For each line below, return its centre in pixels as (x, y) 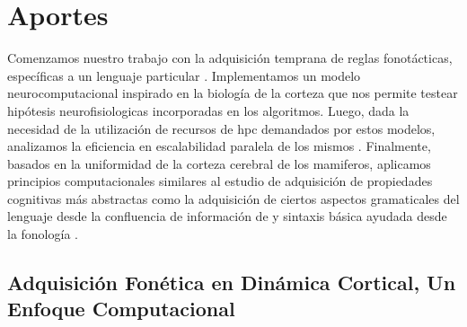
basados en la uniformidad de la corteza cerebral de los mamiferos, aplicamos (219, 163)
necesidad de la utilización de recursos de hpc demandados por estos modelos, (221, 128)
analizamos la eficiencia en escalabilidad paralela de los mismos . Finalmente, (219, 146)
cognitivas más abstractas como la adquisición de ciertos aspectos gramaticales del (233, 198)
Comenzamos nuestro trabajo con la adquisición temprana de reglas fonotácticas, (230, 58)
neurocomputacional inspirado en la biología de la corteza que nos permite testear (233, 93)
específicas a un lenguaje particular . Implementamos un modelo (184, 75)
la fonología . (43, 234)
